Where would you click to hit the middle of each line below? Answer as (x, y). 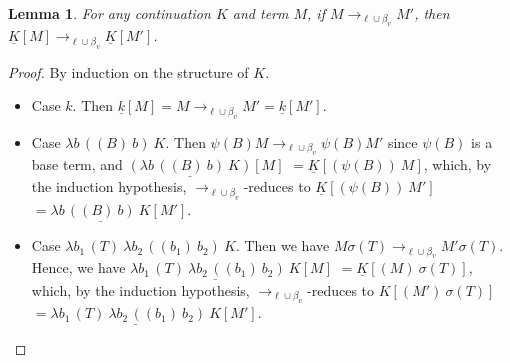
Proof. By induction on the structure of (128, 71)
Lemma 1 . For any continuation (109, 13)
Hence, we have (78, 267)
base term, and (77, 164)
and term (260, 13)
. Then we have (282, 245)
